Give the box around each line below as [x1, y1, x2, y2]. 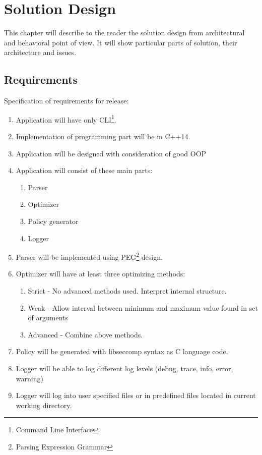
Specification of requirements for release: [4, 95, 129, 106]
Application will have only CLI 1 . [16, 112, 116, 125]
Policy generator [28, 215, 79, 226]
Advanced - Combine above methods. [28, 329, 143, 339]
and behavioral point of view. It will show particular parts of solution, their [4, 37, 237, 47]
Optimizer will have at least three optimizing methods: [16, 268, 185, 279]
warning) [16, 373, 43, 383]
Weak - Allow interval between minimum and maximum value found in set [28, 302, 258, 313]
